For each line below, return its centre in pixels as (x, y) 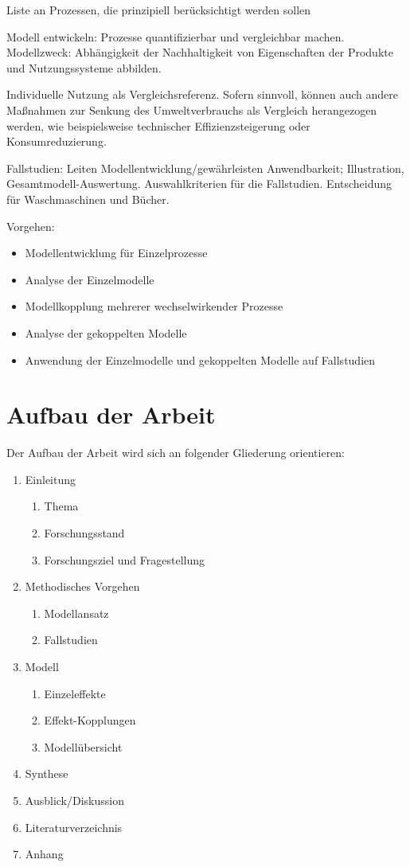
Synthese (47, 773)
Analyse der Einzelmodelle (90, 279)
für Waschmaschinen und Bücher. (88, 199)
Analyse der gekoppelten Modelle (106, 332)
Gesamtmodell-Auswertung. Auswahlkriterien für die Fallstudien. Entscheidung (199, 184)
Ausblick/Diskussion (74, 800)
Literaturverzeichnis (74, 827)
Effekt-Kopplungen (90, 720)
